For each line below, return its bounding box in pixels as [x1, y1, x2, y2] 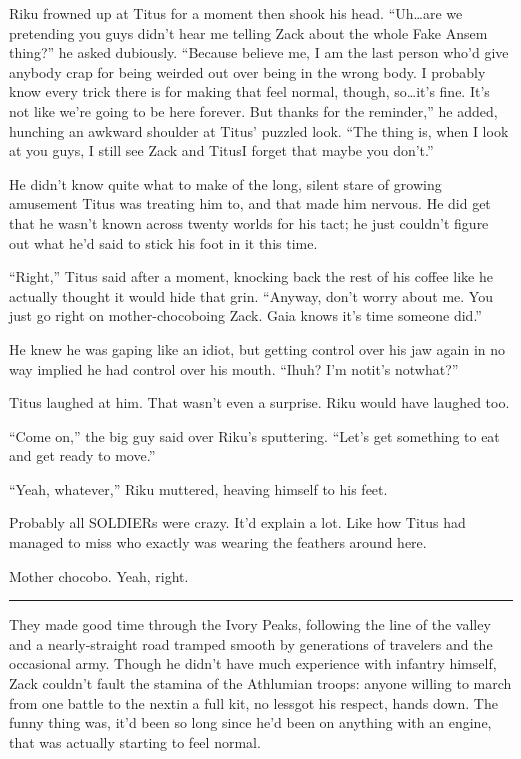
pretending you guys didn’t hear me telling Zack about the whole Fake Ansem [9, 22, 488, 43]
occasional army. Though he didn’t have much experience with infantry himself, [9, 653, 497, 674]
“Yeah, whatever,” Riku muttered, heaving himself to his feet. [9, 478, 388, 499]
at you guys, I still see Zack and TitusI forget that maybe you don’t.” [9, 140, 434, 161]
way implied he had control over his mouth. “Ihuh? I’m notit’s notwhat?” [9, 358, 459, 379]
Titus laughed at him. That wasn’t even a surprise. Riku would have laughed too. [9, 392, 510, 413]
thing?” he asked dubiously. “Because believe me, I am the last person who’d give [9, 42, 509, 63]
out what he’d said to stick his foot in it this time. [9, 232, 318, 253]
